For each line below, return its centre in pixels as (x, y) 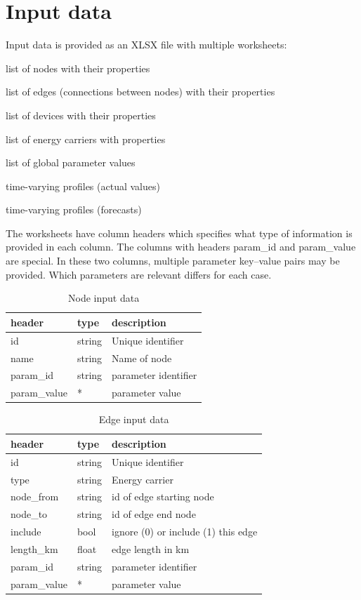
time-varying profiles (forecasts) (74, 209)
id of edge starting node (163, 496)
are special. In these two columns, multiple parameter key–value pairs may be (173, 261)
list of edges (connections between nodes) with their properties (140, 92)
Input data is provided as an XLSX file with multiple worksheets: (146, 45)
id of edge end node (154, 514)
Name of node (142, 358)
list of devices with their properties (81, 115)
